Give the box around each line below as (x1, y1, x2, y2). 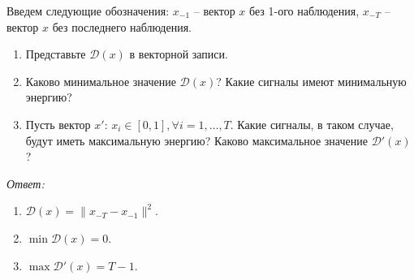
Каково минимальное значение (25, 72, 176, 89)
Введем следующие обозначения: (6, 2, 170, 19)
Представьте (25, 45, 86, 62)
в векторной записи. (129, 45, 228, 62)
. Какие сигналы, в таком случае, (230, 115, 394, 132)
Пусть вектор (25, 115, 91, 132)
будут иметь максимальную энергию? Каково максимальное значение (25, 131, 368, 149)
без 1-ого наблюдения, (249, 2, 360, 19)
